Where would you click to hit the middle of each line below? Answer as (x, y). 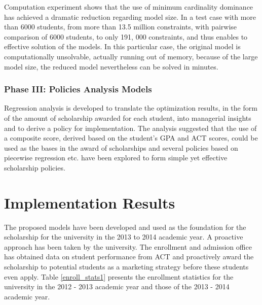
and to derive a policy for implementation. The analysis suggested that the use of (130, 128)
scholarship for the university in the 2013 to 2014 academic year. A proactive (124, 237)
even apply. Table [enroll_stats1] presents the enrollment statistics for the (119, 276)
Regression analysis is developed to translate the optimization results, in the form (131, 108)
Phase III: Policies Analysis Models (78, 89)
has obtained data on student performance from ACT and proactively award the (129, 257)
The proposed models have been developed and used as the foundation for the (125, 227)
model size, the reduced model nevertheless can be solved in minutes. (111, 66)
